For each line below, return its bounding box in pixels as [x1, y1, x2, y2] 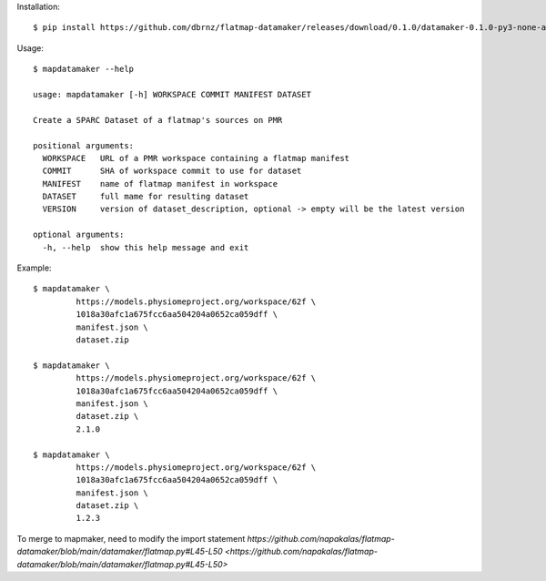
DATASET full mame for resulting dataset [42, 191, 249, 202]
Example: [16, 262, 52, 273]
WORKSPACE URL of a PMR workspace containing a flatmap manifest [42, 153, 350, 163]
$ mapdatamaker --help [33, 64, 135, 75]
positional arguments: [33, 140, 135, 150]
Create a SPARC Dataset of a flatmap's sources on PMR [33, 115, 283, 125]
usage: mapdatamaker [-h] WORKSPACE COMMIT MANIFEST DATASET [33, 89, 311, 99]
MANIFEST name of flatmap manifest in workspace [42, 178, 278, 189]
